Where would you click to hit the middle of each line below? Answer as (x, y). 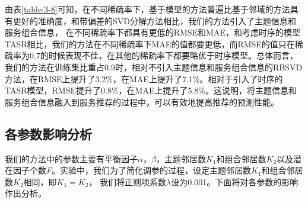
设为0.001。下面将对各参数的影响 (235, 181)
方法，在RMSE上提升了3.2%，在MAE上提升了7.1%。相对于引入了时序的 (144, 78)
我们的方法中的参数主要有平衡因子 (71, 158)
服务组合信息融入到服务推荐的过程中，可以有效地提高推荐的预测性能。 (142, 101)
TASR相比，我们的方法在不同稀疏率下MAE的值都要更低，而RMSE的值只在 (150, 43)
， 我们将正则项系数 (128, 181)
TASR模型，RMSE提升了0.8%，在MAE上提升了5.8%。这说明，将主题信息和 (151, 90)
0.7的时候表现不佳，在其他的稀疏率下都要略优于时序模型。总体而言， (163, 55)
